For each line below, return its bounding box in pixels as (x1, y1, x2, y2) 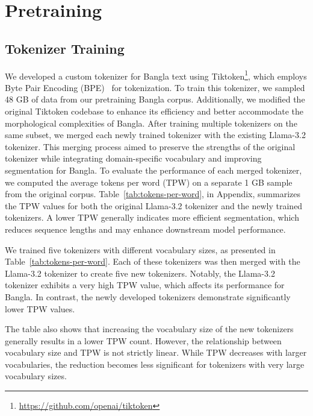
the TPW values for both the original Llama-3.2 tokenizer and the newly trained (5, 199, 303, 212)
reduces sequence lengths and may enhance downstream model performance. (5, 222, 286, 235)
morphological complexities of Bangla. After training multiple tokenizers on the (5, 116, 297, 129)
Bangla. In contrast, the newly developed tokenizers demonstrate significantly (5, 290, 291, 303)
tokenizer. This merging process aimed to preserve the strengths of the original (5, 140, 296, 153)
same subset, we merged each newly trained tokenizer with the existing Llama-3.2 (5, 128, 306, 141)
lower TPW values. (5, 302, 75, 315)
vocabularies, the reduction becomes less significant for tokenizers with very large (5, 358, 305, 370)
